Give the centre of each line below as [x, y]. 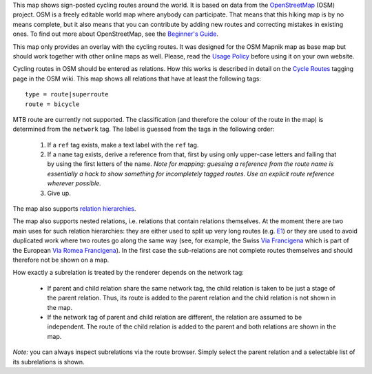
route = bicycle [52, 104]
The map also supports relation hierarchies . [74, 209]
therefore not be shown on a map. [61, 260]
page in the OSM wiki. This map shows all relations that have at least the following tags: [137, 79]
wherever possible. [74, 183]
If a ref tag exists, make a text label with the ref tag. [123, 145]
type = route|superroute [67, 94]
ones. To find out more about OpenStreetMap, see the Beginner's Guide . [116, 34]
